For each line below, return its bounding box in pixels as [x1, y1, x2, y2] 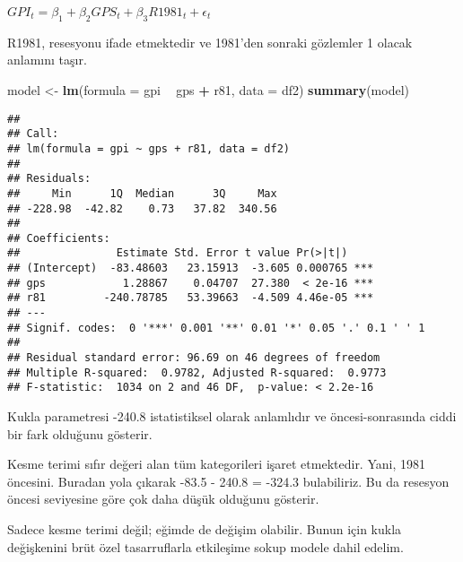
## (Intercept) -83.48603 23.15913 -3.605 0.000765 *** [7, 262, 374, 275]
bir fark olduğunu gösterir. [7, 424, 153, 443]
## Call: [7, 127, 59, 141]
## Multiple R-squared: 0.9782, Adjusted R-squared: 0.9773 [7, 366, 387, 379]
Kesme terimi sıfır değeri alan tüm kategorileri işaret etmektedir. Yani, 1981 [7, 454, 425, 473]
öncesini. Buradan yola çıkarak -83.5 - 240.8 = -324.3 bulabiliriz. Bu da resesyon [7, 471, 450, 490]
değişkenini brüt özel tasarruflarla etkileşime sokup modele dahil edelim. [7, 537, 404, 556]
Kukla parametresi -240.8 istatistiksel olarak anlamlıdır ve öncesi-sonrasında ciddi [7, 407, 457, 426]
